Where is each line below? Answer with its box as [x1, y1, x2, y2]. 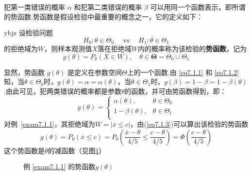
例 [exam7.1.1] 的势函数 [23, 161, 96, 172]
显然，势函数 [4, 67, 45, 77]
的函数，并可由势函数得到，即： [124, 86, 227, 96]
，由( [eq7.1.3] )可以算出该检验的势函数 [130, 119, 249, 129]
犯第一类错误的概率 [4, 2, 65, 12]
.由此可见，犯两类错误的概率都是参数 [4, 86, 121, 96]
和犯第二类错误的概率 [74, 2, 142, 12]
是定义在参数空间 [67, 67, 122, 77]
